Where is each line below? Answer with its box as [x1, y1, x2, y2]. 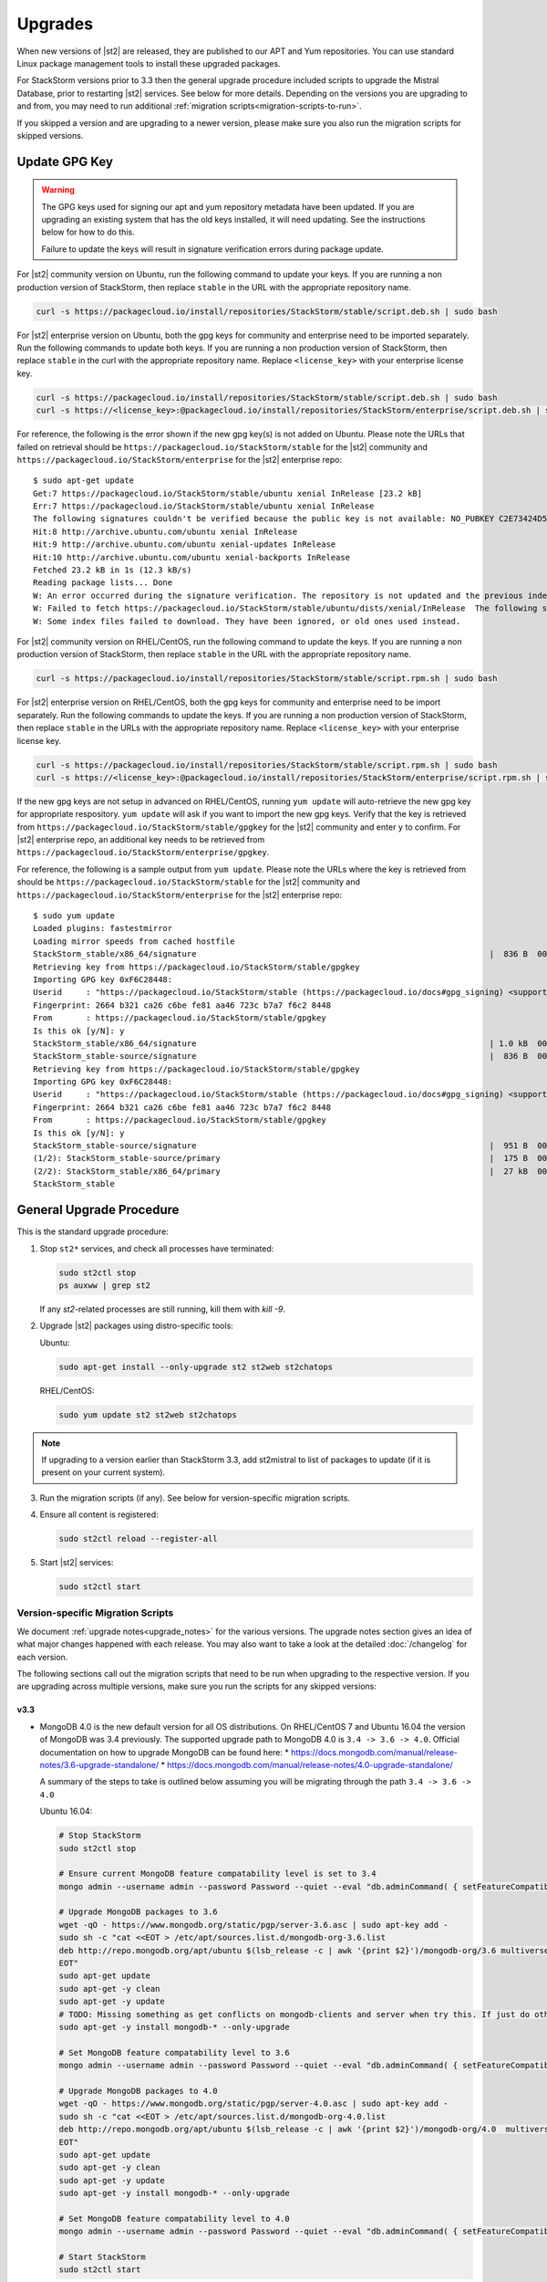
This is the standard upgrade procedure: [16, 1226, 169, 1237]
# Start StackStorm [58, 2252, 146, 2263]
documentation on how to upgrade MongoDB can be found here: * [39, 1746, 289, 1757]
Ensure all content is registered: [39, 1509, 159, 1520]
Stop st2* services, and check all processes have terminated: [39, 1242, 274, 1254]
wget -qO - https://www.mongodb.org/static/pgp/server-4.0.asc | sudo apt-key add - [58, 2099, 449, 2109]
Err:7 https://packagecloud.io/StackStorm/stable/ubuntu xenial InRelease [33, 501, 375, 511]
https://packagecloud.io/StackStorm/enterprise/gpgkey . [16, 847, 270, 858]
